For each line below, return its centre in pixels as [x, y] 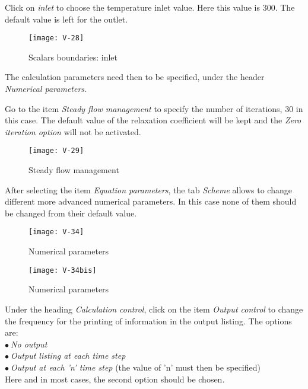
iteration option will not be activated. [73, 131]
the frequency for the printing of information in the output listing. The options [148, 321]
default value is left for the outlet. [66, 19]
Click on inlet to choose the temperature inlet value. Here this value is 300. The [150, 7]
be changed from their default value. [71, 213]
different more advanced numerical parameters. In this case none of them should [151, 201]
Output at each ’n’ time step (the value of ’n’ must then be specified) [136, 367]
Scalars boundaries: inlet [73, 57]
